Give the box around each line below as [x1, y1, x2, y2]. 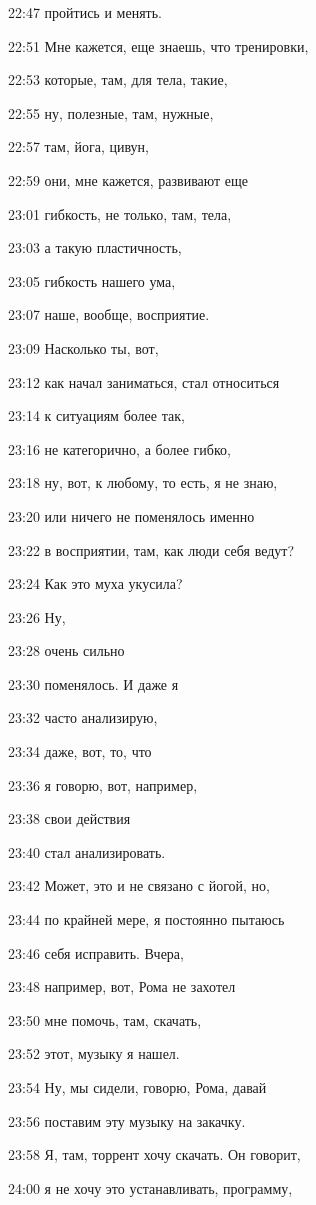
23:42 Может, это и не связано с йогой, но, [8, 875, 270, 896]
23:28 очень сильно [8, 640, 125, 661]
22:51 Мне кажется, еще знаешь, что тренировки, [8, 35, 309, 56]
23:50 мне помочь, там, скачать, [8, 1009, 202, 1030]
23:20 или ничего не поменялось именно [8, 505, 255, 526]
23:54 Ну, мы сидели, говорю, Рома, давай [8, 1077, 267, 1097]
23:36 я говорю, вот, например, [8, 774, 198, 795]
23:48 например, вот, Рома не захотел [8, 976, 236, 997]
